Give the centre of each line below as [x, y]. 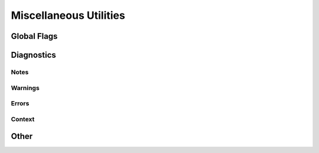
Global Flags [34, 36]
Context [23, 119]
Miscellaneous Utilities [68, 15]
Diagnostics [33, 55]
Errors [20, 104]
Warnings [25, 88]
